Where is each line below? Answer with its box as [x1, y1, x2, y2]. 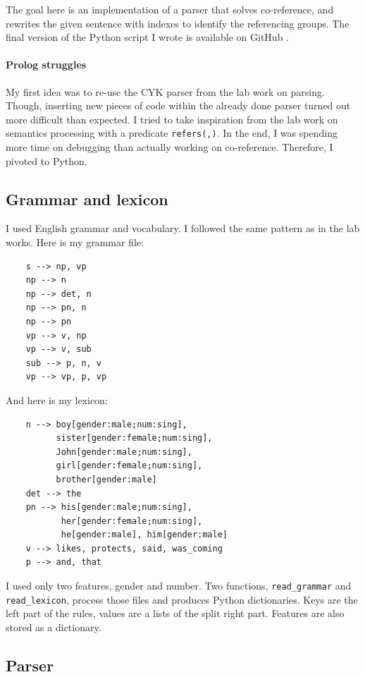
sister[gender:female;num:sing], [56, 433, 213, 444]
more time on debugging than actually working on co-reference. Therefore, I [6, 140, 333, 154]
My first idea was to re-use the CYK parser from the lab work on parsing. [6, 84, 325, 99]
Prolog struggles [6, 57, 87, 72]
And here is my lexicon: [6, 392, 108, 407]
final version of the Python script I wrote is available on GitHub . [6, 30, 290, 44]
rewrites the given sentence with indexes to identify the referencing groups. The [6, 16, 349, 30]
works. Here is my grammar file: [6, 235, 144, 249]
